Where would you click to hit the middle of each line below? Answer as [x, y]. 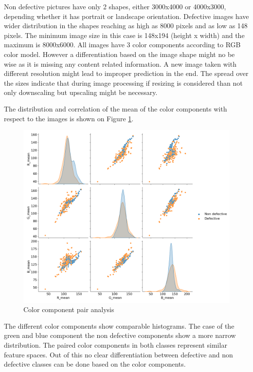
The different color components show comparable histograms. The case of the [119, 325]
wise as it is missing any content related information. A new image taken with [120, 64]
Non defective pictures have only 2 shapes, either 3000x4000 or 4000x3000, [115, 6]
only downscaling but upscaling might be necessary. [81, 92]
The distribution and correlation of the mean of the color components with [116, 108]
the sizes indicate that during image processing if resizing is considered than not [123, 83]
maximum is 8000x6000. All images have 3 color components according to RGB [122, 45]
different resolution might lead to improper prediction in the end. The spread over [126, 73]
